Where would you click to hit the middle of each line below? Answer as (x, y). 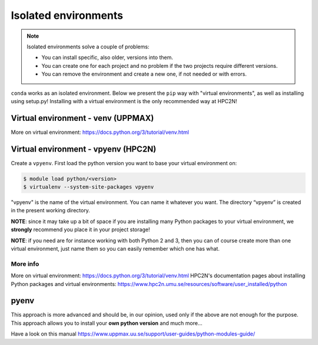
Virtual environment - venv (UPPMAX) (82, 118)
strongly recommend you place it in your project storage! (80, 229)
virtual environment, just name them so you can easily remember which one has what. (115, 249)
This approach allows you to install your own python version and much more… (107, 323)
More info (25, 264)
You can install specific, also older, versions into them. (107, 57)
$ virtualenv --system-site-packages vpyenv (89, 187)
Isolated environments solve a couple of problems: (88, 47)
